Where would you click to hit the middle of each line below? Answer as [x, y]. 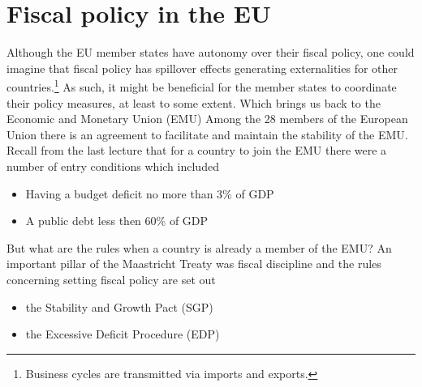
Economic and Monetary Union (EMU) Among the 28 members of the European [207, 119]
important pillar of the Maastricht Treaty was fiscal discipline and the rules [194, 264]
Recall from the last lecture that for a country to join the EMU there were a [197, 150]
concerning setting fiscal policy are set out [111, 279]
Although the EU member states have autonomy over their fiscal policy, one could [211, 52]
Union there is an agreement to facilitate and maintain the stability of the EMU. [207, 134]
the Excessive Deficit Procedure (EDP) [123, 334]
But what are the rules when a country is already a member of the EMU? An [199, 247]
